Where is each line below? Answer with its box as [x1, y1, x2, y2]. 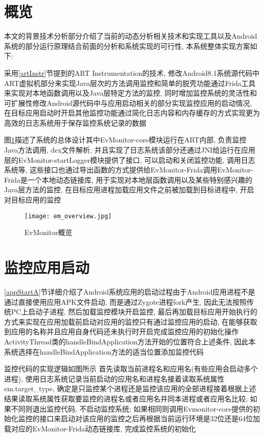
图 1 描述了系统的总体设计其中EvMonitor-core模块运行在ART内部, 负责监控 [4, 134, 247, 145]
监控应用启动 [4, 257, 90, 278]
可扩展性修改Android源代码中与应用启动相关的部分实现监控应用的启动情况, [4, 97, 252, 108]
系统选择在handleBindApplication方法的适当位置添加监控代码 [4, 346, 204, 357]
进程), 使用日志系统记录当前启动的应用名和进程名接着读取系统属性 [4, 373, 224, 384]
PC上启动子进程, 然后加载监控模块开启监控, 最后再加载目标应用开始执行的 [11, 306, 257, 317]
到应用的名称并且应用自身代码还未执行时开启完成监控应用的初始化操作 [4, 326, 239, 337]
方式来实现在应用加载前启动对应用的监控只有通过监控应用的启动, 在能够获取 [4, 316, 257, 327]
